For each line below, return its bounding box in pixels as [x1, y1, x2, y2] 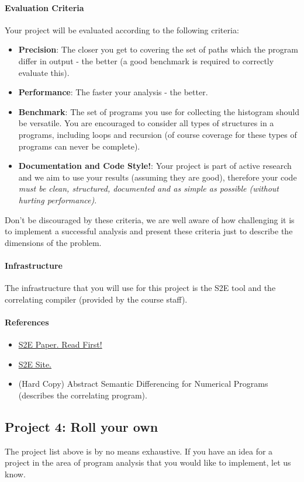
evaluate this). [18, 66, 70, 78]
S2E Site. [18, 358, 52, 370]
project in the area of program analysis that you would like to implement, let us [5, 456, 291, 469]
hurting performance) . [18, 193, 97, 206]
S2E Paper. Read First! [18, 338, 102, 351]
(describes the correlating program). [18, 389, 147, 401]
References [5, 315, 49, 328]
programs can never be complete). [18, 140, 140, 152]
